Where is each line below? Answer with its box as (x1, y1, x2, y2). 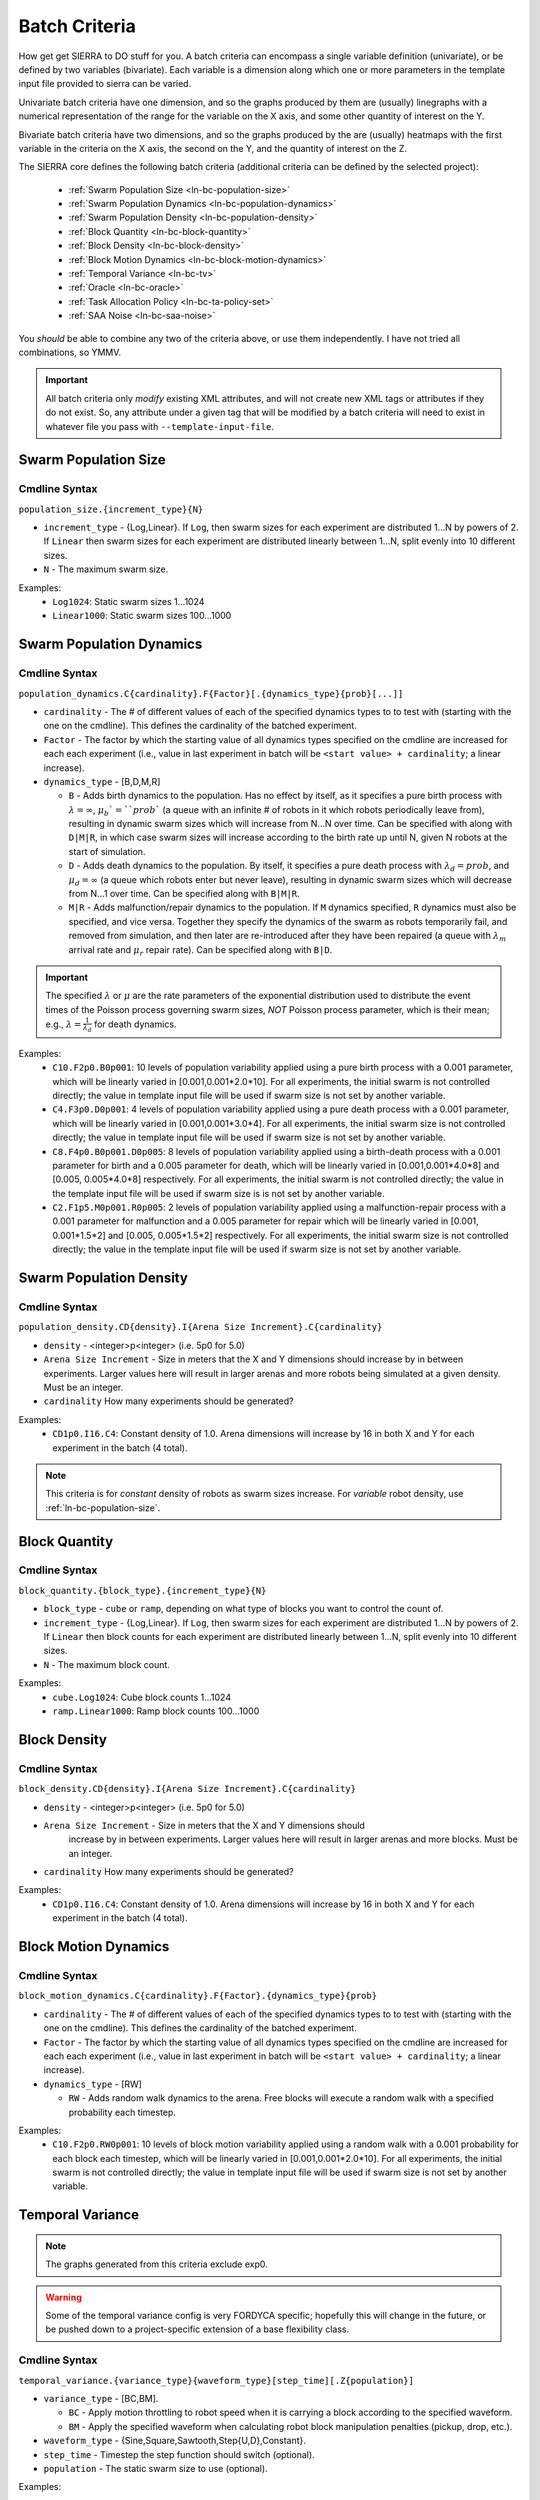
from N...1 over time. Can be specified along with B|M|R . (68, 888, 300, 900)
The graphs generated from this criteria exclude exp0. (45, 2258, 269, 2270)
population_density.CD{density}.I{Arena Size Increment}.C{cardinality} (18, 1321, 383, 1333)
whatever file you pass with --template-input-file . (45, 420, 275, 432)
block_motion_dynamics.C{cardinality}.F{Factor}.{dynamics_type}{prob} (18, 1990, 378, 2002)
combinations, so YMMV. (18, 346, 122, 358)
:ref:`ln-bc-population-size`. (45, 1501, 161, 1514)
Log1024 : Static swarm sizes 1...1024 (52, 596, 205, 608)
